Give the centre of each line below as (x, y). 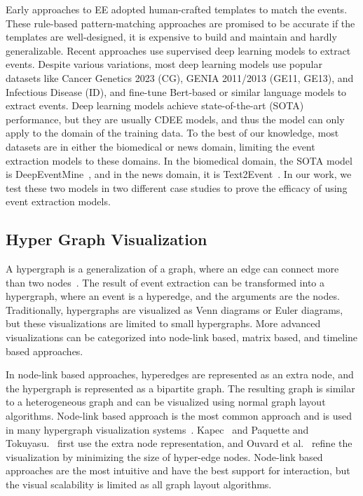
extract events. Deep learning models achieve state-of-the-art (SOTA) (155, 105)
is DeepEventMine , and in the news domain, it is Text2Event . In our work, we (179, 174)
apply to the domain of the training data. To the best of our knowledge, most (172, 133)
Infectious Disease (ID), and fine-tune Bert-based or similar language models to (176, 91)
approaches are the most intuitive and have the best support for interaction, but (178, 470)
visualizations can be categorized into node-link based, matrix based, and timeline (182, 337)
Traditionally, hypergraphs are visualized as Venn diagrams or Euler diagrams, (174, 309)
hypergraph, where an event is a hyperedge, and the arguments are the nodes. (173, 296)
